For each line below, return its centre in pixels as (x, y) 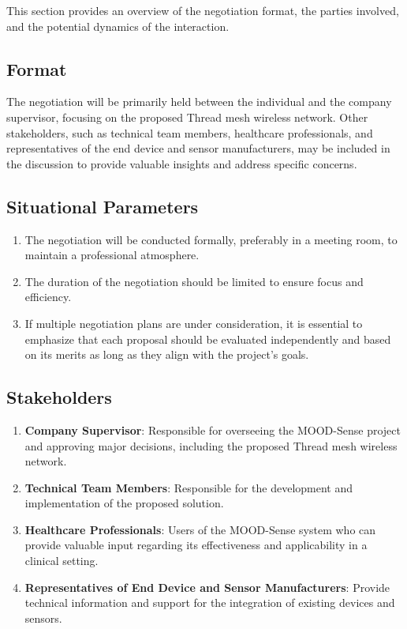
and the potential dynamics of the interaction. (118, 26)
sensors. (43, 618)
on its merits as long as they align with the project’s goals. (167, 354)
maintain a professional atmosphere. (112, 255)
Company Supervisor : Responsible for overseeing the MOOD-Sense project (213, 429)
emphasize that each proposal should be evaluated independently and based (208, 339)
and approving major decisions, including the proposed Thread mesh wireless (211, 445)
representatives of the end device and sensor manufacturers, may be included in (198, 148)
